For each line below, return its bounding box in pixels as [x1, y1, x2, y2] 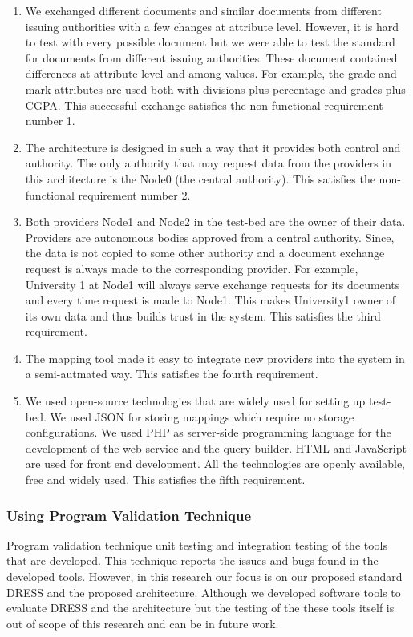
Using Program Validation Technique [6, 505, 252, 525]
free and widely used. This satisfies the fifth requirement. [25, 471, 306, 488]
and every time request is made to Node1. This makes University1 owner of [25, 292, 396, 308]
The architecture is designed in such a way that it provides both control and [25, 139, 401, 155]
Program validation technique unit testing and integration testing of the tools [6, 536, 388, 553]
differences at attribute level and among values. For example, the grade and [25, 65, 397, 82]
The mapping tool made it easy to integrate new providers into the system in [25, 349, 405, 366]
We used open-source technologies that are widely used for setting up [25, 393, 366, 409]
